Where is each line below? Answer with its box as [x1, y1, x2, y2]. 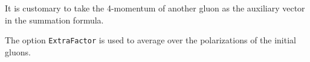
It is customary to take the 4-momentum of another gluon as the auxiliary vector [5, 2, 305, 14]
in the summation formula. [5, 13, 104, 26]
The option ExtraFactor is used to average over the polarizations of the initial [5, 34, 296, 46]
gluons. [5, 45, 31, 58]
